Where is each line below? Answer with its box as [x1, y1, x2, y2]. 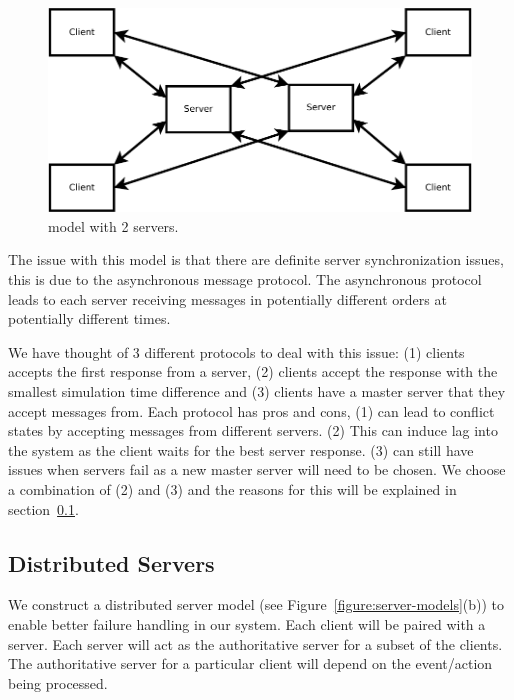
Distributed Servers [8, 547, 215, 578]
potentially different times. [8, 308, 171, 329]
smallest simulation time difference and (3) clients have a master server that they [8, 381, 506, 402]
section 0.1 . [8, 498, 79, 519]
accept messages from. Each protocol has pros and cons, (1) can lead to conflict [8, 400, 495, 421]
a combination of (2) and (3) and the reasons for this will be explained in [8, 478, 457, 499]
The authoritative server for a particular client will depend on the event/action [8, 653, 493, 674]
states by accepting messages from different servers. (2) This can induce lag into [8, 420, 498, 441]
